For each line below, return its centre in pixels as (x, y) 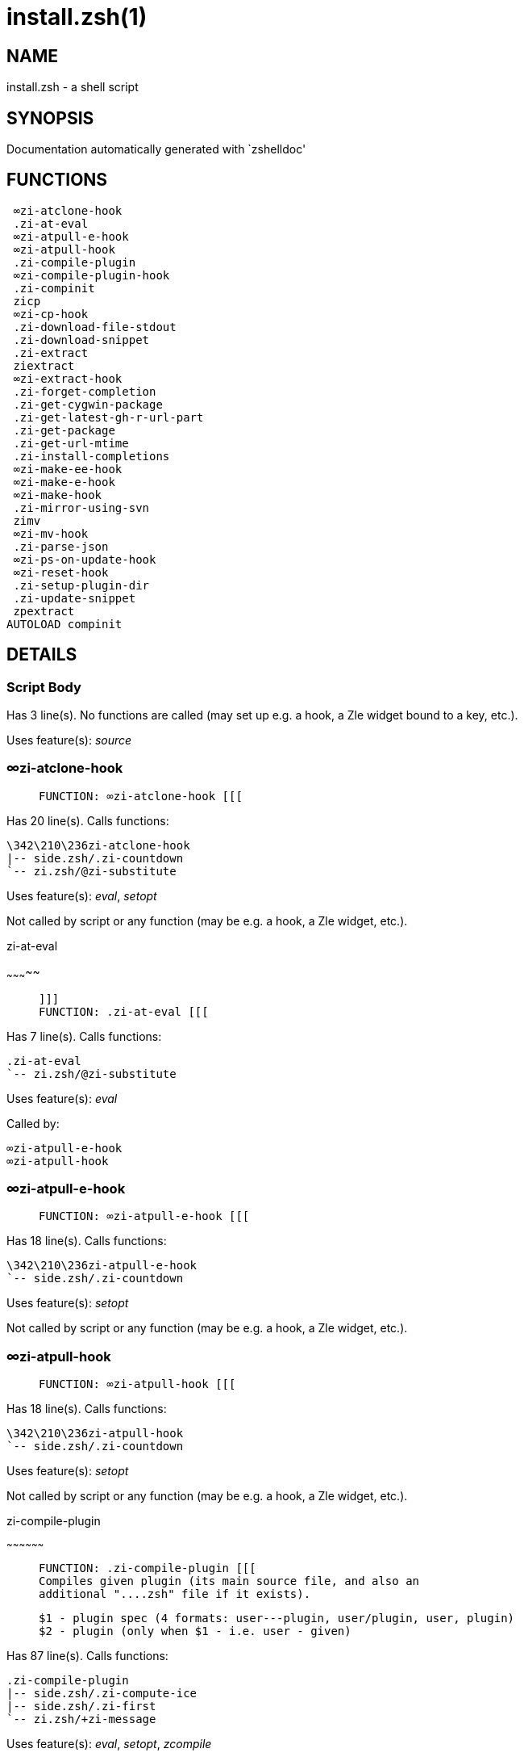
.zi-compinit (54, 288)
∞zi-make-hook (58, 495)
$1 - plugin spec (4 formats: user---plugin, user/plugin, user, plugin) (277, 1619)
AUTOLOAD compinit (64, 624)
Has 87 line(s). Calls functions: (87, 1656)
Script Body (44, 687)
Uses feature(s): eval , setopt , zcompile (109, 1744)
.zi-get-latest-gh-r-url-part (108, 417)
